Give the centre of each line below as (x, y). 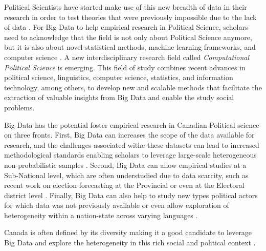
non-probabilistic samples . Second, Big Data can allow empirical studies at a (125, 165)
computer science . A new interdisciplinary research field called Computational (127, 57)
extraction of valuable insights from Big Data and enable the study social (119, 97)
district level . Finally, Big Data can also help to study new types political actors (131, 195)
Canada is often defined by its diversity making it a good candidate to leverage (128, 232)
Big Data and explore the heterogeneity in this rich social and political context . (130, 243)
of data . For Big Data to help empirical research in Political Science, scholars (126, 27)
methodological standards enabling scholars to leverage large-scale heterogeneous (130, 155)
